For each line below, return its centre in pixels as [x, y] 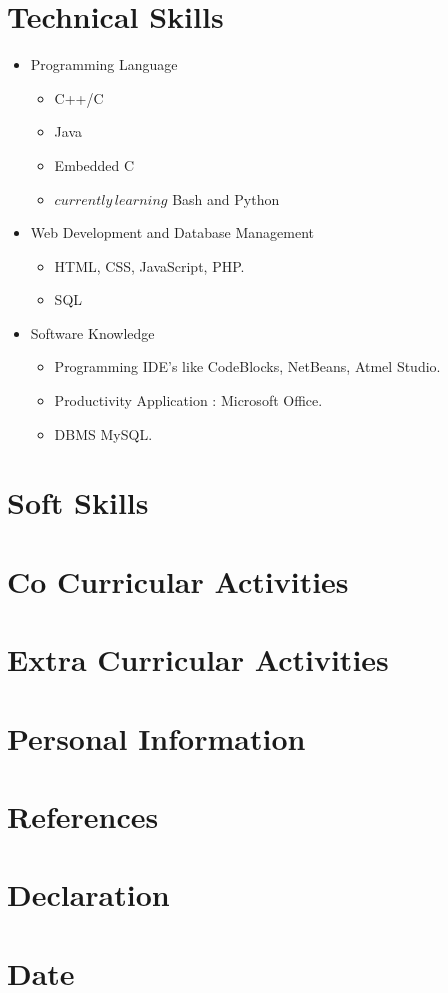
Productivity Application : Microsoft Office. [188, 400]
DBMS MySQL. [103, 433]
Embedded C [94, 164]
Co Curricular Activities [178, 580]
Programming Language [104, 64]
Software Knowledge [92, 332]
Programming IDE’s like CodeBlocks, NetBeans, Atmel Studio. [247, 366]
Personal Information [156, 737]
